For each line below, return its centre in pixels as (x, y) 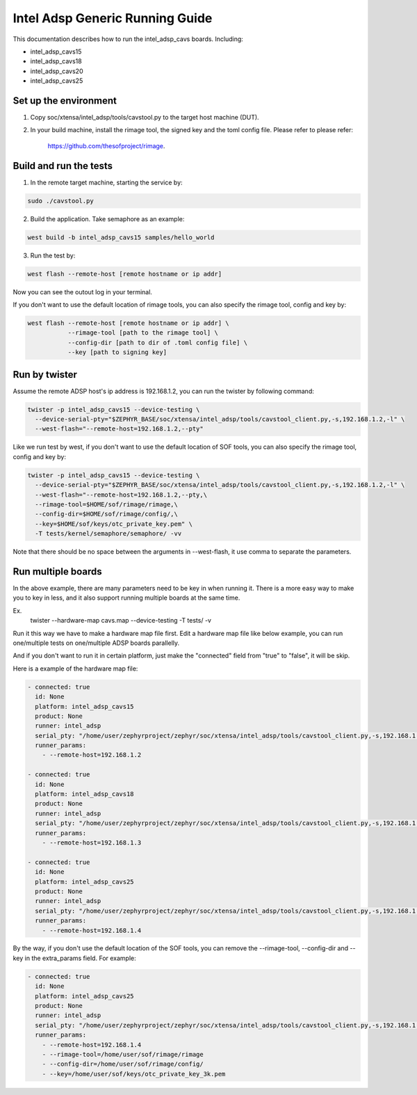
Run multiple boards (57, 572)
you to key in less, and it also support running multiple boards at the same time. (126, 598)
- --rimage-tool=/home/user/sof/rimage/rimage (123, 1054)
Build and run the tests (63, 166)
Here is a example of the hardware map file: (75, 669)
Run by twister (45, 375)
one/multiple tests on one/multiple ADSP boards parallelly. (96, 643)
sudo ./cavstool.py (60, 201)
